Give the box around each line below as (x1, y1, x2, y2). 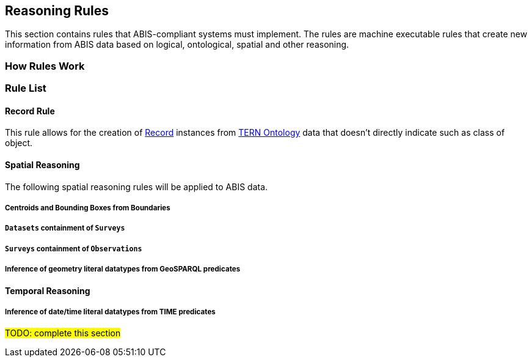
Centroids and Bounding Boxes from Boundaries (5, 204, 170, 212)
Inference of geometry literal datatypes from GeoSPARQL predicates (5, 265, 241, 274)
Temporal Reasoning (5, 285, 90, 296)
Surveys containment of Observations (5, 244, 142, 253)
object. (5, 138, 33, 149)
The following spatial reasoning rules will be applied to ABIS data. (5, 181, 268, 192)
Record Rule (5, 105, 55, 116)
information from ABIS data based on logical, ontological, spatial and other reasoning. (5, 39, 349, 50)
